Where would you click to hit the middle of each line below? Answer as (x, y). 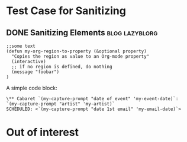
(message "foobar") (36, 72)
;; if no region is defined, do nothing (62, 67)
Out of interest (42, 132)
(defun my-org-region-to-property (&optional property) (76, 51)
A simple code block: (32, 88)
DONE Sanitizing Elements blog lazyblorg (82, 33)
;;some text (21, 46)
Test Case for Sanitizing (66, 11)
